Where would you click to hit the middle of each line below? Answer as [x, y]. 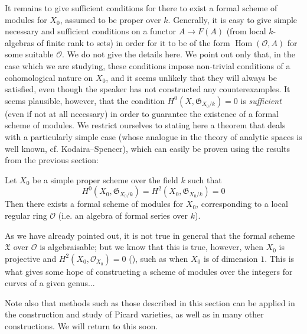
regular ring [26, 215]
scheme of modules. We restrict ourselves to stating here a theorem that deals [145, 125]
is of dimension [231, 258]
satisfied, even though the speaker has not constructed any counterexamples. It [148, 89]
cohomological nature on [49, 77]
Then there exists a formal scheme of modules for [94, 204]
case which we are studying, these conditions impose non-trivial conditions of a [148, 65]
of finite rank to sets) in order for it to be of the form [133, 42]
